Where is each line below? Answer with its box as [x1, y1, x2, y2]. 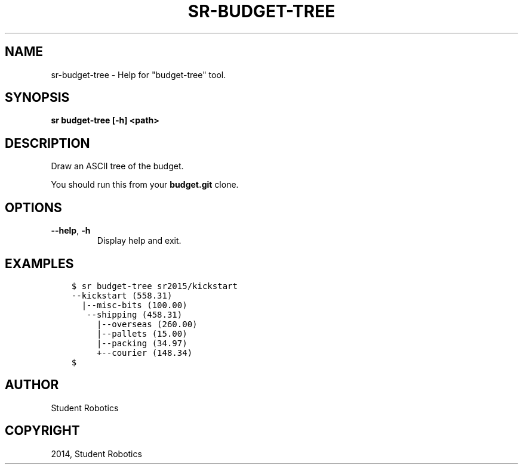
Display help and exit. [97, 235, 181, 246]
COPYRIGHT [5, 423, 80, 439]
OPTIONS [5, 200, 62, 215]
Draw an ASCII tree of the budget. [51, 161, 184, 172]
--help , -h [51, 225, 91, 236]
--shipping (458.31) [87, 309, 183, 319]
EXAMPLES [5, 256, 74, 271]
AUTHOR [5, 377, 59, 393]
